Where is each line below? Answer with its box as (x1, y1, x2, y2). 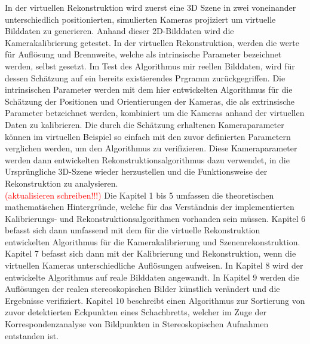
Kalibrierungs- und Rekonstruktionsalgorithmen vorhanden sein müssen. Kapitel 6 (5, 212, 306, 224)
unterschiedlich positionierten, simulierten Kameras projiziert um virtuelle (5, 13, 276, 25)
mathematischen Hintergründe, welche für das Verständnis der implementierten (5, 200, 294, 213)
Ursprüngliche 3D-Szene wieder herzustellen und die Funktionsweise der (5, 165, 268, 178)
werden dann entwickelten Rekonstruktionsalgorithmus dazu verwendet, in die (5, 153, 290, 166)
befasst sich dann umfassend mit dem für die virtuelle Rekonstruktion (5, 224, 260, 236)
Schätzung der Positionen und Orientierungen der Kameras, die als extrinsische (5, 95, 294, 107)
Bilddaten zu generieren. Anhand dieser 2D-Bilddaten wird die (5, 25, 234, 37)
